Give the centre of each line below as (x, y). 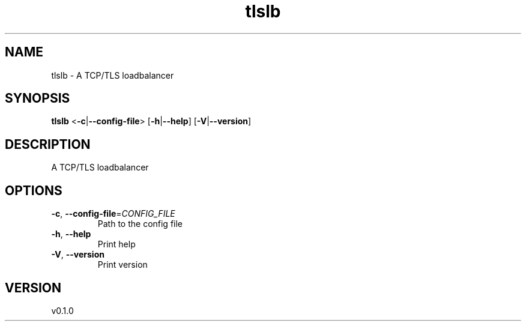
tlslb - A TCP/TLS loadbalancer (113, 75)
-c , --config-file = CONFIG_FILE (113, 214)
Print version (122, 265)
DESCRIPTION (48, 144)
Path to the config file (140, 224)
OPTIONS (34, 190)
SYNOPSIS (38, 98)
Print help (116, 244)
